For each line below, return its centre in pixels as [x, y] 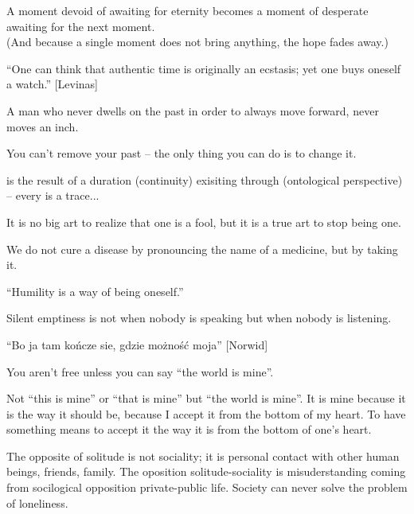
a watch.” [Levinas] [52, 84]
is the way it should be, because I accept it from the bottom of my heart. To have [206, 413]
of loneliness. [37, 502]
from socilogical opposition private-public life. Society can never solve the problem [207, 487]
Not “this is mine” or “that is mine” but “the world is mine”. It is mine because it [206, 398]
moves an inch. [43, 126]
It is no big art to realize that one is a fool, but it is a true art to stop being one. [204, 222]
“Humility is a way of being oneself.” [95, 291]
